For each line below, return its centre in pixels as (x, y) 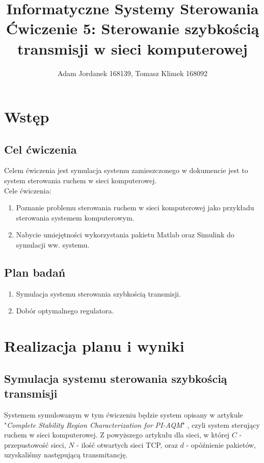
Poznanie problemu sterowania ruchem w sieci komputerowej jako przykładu (135, 208)
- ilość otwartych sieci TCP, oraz (127, 444)
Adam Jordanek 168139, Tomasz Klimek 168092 (133, 73)
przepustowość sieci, (35, 444)
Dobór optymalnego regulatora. (65, 311)
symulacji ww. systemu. (53, 245)
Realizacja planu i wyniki (94, 346)
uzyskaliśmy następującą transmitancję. (66, 455)
